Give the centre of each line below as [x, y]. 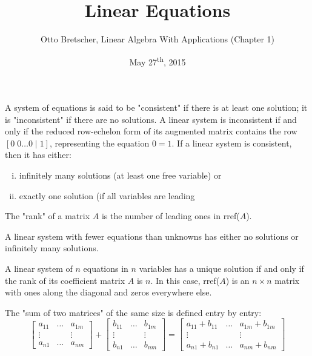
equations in [106, 268]
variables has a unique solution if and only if [221, 268]
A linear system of [39, 268]
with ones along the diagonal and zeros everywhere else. [108, 292]
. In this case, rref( [185, 280]
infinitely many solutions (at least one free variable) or [120, 175]
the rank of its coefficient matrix [65, 280]
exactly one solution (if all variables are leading [107, 195]
